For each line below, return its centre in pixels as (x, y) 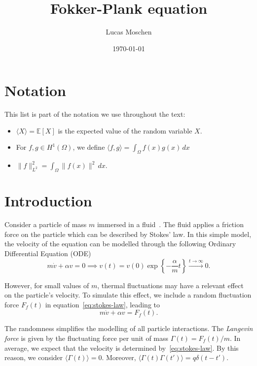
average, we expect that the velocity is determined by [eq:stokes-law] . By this (122, 348)
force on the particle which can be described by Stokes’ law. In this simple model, (128, 234)
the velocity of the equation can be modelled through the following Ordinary (120, 244)
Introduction (48, 201)
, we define (89, 147)
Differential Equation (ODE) (48, 253)
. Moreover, (119, 357)
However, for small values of (47, 285)
